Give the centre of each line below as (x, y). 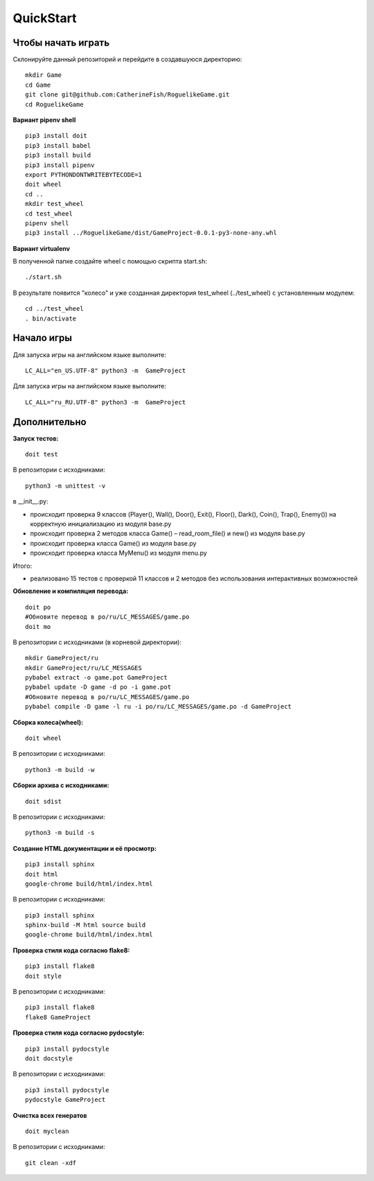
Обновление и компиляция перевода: (71, 591)
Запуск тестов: (36, 438)
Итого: (23, 566)
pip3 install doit (56, 136)
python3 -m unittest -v (65, 486)
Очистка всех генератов (50, 1115)
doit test (42, 455)
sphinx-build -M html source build (86, 925)
